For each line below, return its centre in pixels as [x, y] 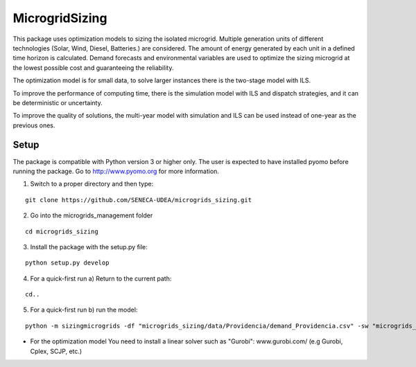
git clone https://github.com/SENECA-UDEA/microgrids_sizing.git [139, 200]
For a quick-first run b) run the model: [84, 310]
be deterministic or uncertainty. [58, 102]
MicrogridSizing [60, 18]
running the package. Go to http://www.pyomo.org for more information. [116, 171]
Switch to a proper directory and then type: [92, 184]
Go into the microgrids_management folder [92, 215]
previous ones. [34, 125]
